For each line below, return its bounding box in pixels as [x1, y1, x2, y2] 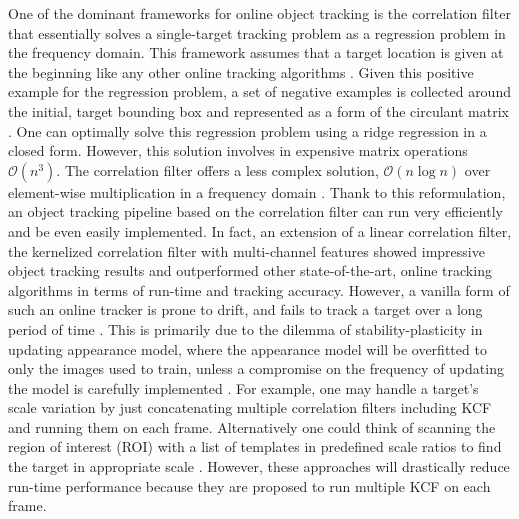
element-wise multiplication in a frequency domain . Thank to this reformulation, [8, 181, 506, 202]
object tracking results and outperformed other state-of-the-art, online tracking [8, 260, 492, 281]
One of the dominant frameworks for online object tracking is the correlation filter [8, 3, 511, 23]
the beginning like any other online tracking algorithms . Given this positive [8, 61, 474, 82]
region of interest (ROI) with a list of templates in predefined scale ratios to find [8, 436, 502, 457]
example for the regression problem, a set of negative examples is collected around [8, 81, 511, 102]
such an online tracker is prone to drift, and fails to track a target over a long [8, 299, 483, 320]
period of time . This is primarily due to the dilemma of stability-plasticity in [8, 318, 483, 339]
